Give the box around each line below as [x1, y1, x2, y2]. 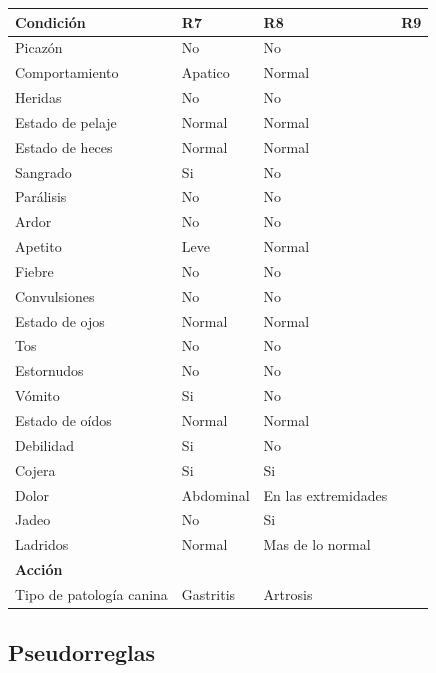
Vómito [15, 385, 60, 406]
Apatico [181, 62, 230, 83]
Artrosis [263, 583, 313, 604]
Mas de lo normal [263, 534, 371, 555]
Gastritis [181, 583, 236, 604]
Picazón [15, 37, 63, 58]
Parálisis [15, 186, 67, 207]
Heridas [15, 87, 62, 108]
